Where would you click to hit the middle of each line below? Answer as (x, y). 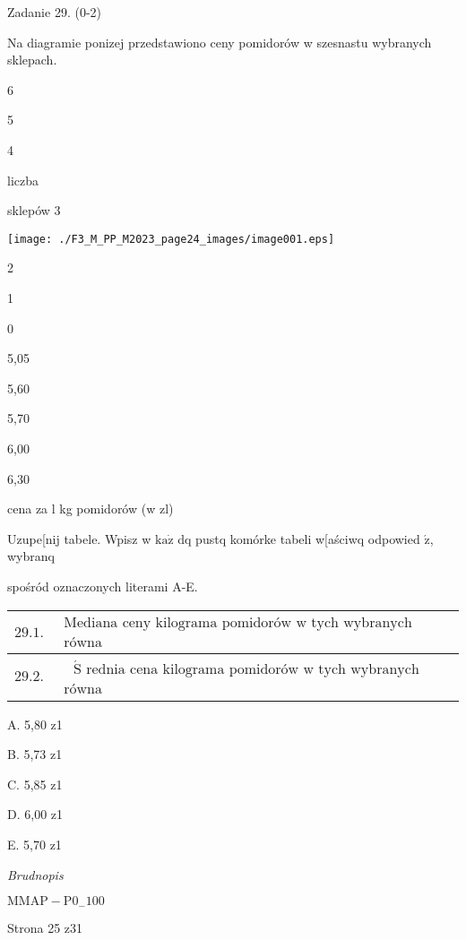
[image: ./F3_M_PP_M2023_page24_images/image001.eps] (171, 239)
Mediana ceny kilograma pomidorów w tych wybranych (238, 622)
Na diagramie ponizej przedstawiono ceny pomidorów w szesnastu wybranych (220, 42)
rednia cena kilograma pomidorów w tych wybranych (253, 670)
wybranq (31, 556)
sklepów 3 (34, 210)
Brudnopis (35, 874)
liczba (23, 180)
